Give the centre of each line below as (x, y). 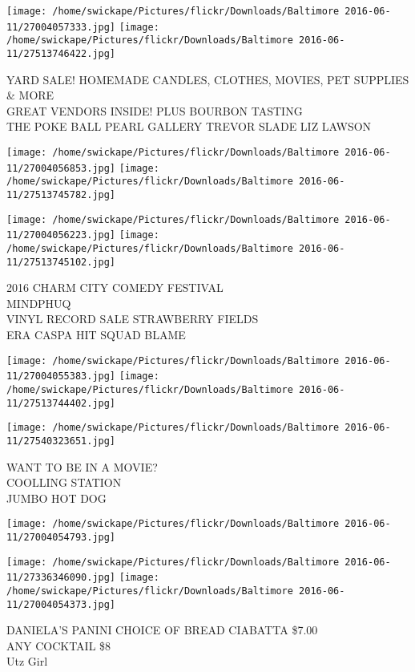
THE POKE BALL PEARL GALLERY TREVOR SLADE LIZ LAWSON (189, 126)
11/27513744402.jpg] (61, 403)
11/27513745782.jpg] (61, 194)
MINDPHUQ (39, 303)
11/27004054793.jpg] (61, 537)
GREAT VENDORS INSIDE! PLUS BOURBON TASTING (155, 110)
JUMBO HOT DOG (56, 498)
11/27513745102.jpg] (61, 262)
